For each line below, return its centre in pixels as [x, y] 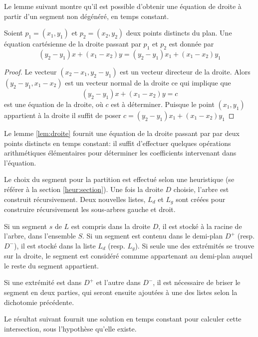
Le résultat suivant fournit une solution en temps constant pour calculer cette [123, 319]
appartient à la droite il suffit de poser [63, 115]
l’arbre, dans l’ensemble [40, 236]
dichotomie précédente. [39, 302]
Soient [13, 33]
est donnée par [191, 44]
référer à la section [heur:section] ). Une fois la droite [84, 189]
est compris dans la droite [111, 226]
